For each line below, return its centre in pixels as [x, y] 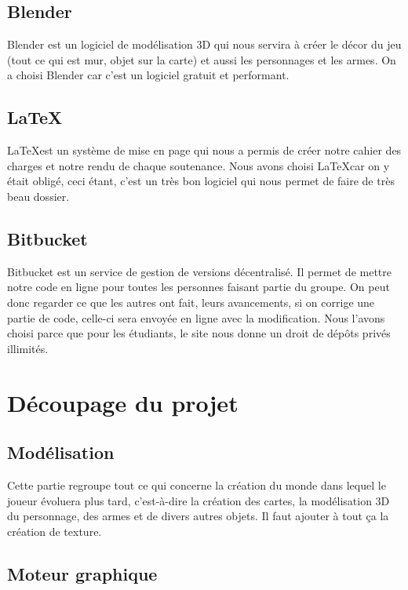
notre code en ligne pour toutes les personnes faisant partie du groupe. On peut [199, 287]
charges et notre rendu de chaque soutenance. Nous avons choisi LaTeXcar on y [199, 165]
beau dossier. [38, 196]
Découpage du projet [123, 402]
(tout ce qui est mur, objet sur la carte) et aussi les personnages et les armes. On [202, 59]
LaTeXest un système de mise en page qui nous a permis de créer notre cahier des [204, 150]
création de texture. [55, 531]
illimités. [28, 348]
